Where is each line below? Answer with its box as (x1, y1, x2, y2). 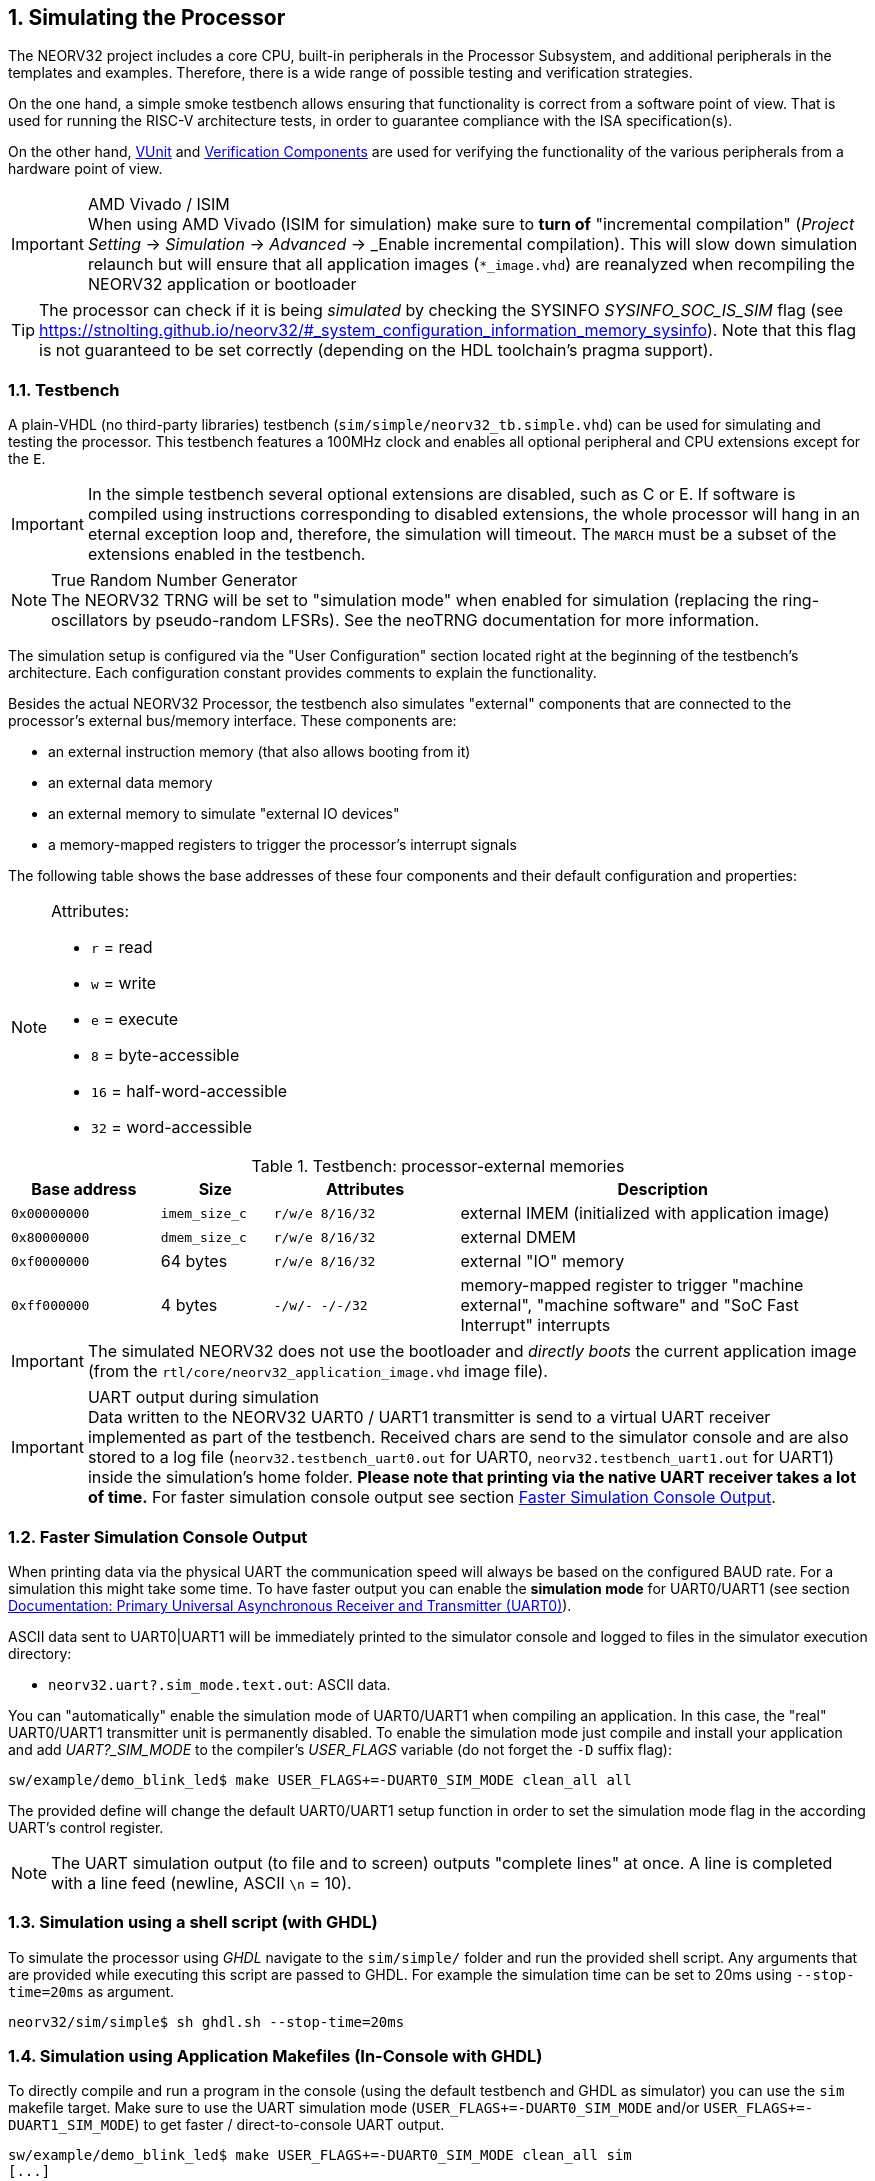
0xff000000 (11, 1297, 90, 1313)
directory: (8, 1644, 72, 1662)
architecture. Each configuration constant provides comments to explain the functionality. (8, 664, 597, 682)
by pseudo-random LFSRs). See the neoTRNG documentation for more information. (132, 610, 760, 631)
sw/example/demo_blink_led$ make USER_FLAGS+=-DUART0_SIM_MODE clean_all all (8, 1771, 632, 1788)
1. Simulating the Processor (8, 5, 286, 30)
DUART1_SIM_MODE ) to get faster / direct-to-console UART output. (8, 2116, 445, 2134)
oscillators (51, 610, 128, 631)
